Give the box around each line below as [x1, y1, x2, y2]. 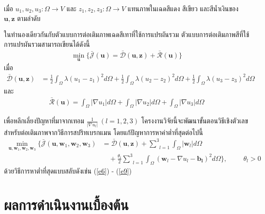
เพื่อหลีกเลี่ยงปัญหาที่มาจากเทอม [4, 116, 84, 126]
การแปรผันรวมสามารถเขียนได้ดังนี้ [4, 39, 90, 49]
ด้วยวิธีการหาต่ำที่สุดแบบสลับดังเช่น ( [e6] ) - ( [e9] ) [4, 165, 132, 175]
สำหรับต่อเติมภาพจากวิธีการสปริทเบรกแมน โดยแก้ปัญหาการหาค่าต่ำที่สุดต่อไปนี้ [4, 127, 203, 137]
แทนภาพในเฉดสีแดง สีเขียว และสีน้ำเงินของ [128, 3, 239, 13]
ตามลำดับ [17, 13, 41, 23]
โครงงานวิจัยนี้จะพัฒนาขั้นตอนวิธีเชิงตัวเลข [141, 116, 248, 126]
